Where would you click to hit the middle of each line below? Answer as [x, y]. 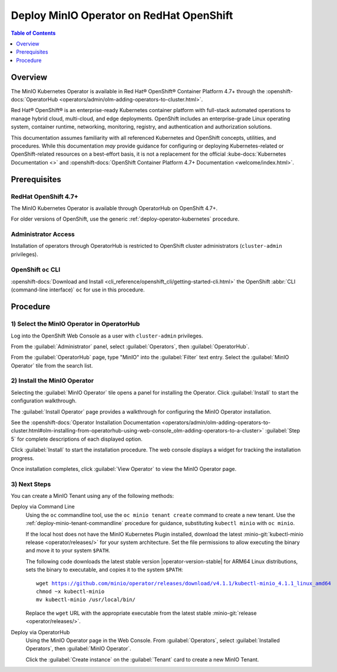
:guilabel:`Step [283, 431]
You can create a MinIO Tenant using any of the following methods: [92, 496]
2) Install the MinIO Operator [52, 381]
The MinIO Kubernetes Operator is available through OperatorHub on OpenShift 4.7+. [114, 208]
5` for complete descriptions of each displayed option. [77, 439]
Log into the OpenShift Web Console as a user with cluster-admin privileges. [107, 336]
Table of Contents [33, 33]
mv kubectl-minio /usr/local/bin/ [86, 600]
